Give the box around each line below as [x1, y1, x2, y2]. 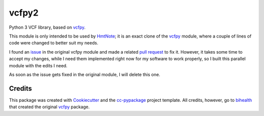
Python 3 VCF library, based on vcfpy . [9, 24, 86, 30]
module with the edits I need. [9, 62, 68, 68]
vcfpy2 [9, 7, 39, 18]
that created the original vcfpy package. [9, 104, 90, 110]
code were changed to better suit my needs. [9, 40, 99, 46]
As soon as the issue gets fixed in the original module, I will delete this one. [9, 71, 160, 77]
